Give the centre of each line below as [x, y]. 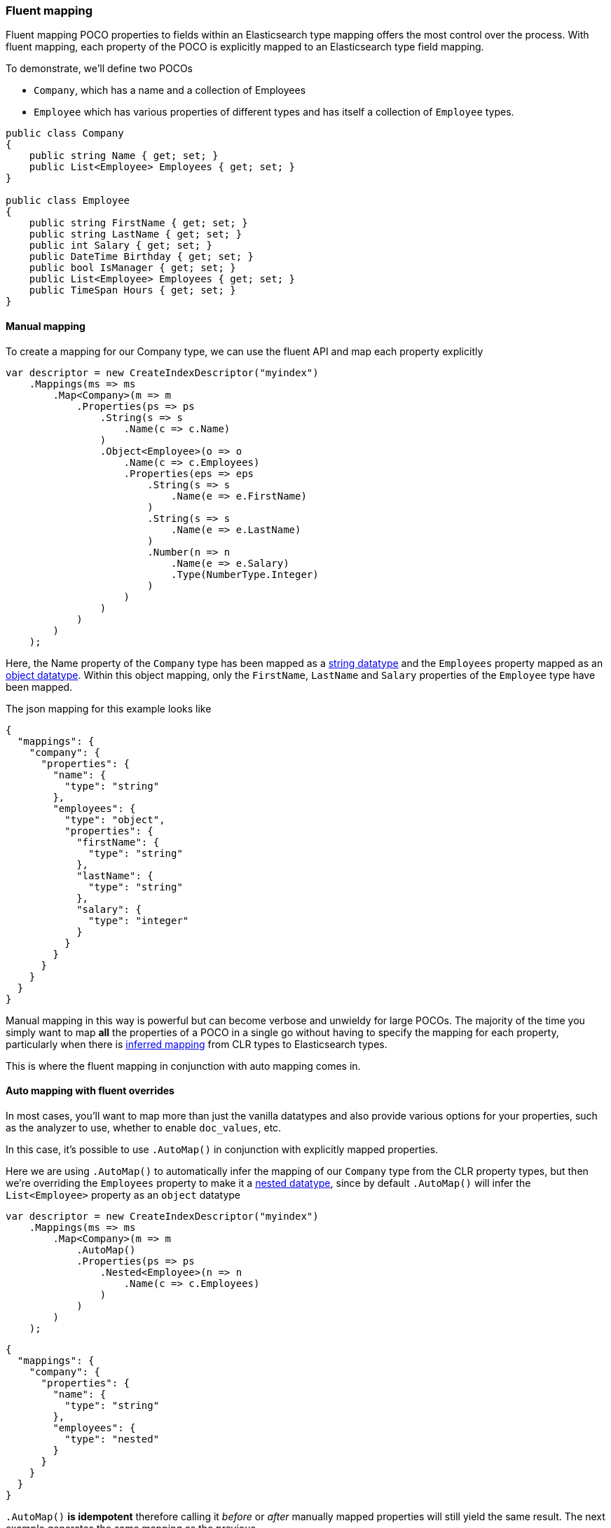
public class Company [65, 133]
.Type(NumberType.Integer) [245, 574]
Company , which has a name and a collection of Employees [170, 90]
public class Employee [68, 201]
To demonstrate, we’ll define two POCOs [99, 69]
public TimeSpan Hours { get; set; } [132, 290]
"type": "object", [115, 819]
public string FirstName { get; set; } [138, 223]
